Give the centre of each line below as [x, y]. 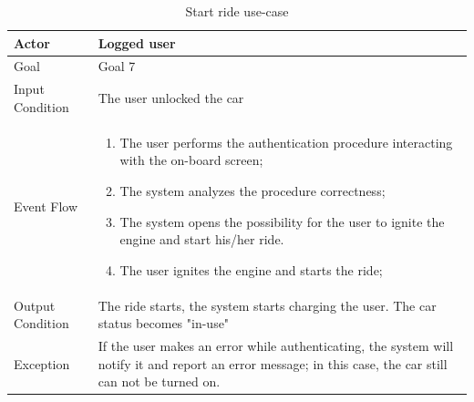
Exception [42, 363]
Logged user [137, 42]
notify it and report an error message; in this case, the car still [273, 363]
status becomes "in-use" [164, 323]
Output [35, 305]
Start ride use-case [237, 11]
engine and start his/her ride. [202, 239]
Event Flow [46, 206]
